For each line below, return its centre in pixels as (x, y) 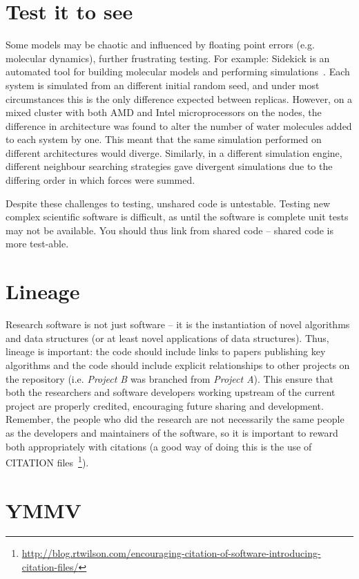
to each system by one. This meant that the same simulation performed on (164, 139)
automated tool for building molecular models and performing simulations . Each (178, 72)
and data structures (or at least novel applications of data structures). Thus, (167, 338)
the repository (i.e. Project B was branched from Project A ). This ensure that (169, 378)
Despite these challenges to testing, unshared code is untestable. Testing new (168, 203)
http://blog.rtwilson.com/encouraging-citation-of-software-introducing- (171, 553)
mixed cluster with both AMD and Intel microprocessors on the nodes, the (164, 112)
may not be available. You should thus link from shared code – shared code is (169, 230)
